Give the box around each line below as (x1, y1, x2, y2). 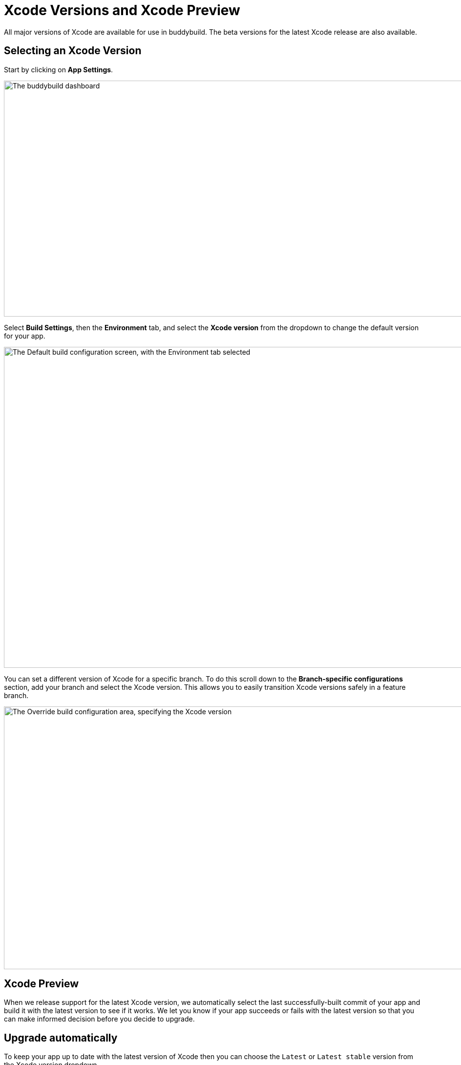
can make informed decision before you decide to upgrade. (4, 1015, 195, 1023)
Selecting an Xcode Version (4, 44, 142, 57)
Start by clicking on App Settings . (4, 65, 113, 74)
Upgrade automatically (4, 1031, 118, 1044)
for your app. (4, 331, 45, 340)
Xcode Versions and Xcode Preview (4, 2, 240, 19)
